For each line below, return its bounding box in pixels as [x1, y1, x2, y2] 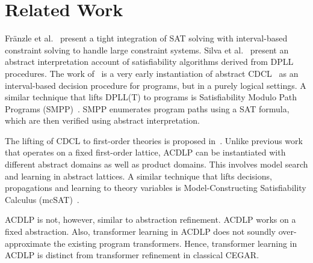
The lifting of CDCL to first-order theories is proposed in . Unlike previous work [5, 134, 303, 147]
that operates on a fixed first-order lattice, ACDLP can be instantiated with [5, 146, 286, 159]
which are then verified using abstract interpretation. [5, 114, 200, 127]
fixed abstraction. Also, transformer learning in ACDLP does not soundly [5, 225, 276, 238]
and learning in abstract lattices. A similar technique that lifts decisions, [5, 169, 272, 182]
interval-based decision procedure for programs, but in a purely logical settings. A [5, 79, 306, 91]
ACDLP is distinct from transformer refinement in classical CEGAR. [5, 249, 259, 261]
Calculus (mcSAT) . [5, 193, 79, 205]
